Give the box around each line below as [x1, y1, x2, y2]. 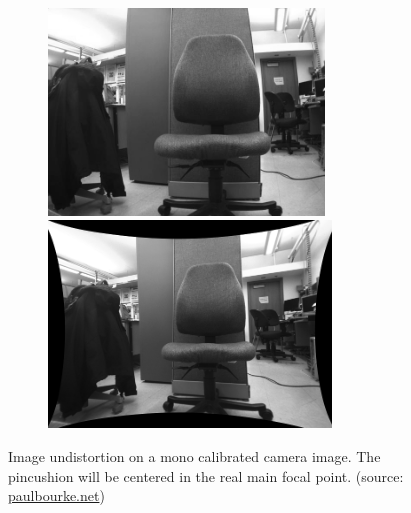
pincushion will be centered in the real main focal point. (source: [8, 465, 404, 486]
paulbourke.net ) [8, 485, 105, 506]
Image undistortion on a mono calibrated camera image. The [8, 445, 381, 466]
